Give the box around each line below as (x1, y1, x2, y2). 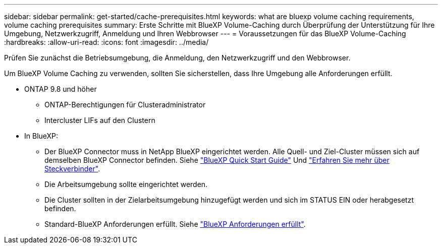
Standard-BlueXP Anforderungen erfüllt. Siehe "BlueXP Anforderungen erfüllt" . (44, 220, 306, 228)
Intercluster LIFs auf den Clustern (44, 116, 155, 125)
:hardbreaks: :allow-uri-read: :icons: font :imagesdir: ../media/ (4, 38, 209, 46)
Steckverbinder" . (44, 164, 100, 173)
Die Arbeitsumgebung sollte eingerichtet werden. (44, 180, 208, 189)
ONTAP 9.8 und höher (24, 85, 97, 93)
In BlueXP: (24, 132, 59, 140)
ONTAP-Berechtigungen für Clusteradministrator (44, 100, 206, 109)
